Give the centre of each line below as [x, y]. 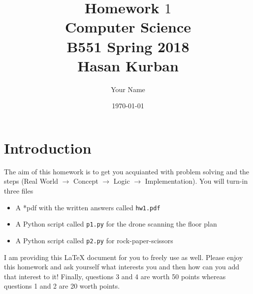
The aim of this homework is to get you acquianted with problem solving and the [127, 171]
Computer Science [128, 27]
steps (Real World [31, 181]
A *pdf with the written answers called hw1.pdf [88, 207]
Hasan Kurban [128, 65]
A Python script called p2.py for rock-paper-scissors [94, 240]
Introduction [48, 147]
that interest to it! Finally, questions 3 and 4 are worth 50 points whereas [115, 276]
